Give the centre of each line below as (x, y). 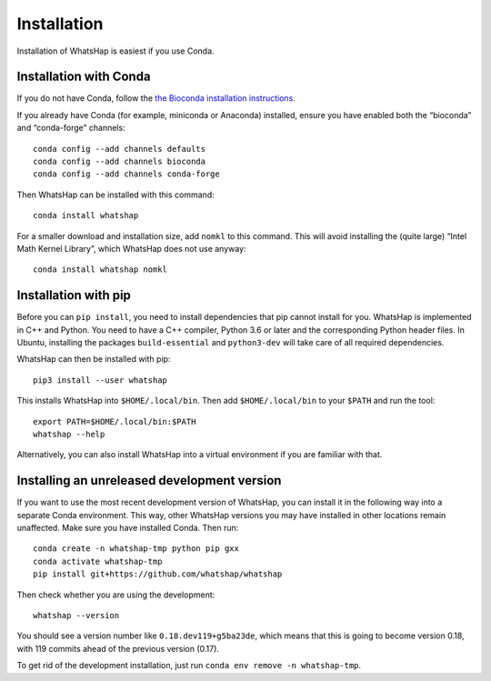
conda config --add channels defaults (120, 149)
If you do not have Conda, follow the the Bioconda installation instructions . (156, 98)
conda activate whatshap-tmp (98, 561)
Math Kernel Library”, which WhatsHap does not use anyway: (131, 248)
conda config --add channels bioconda (120, 162)
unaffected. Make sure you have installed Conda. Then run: (128, 528)
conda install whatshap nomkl (100, 270)
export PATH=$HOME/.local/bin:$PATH (115, 421)
